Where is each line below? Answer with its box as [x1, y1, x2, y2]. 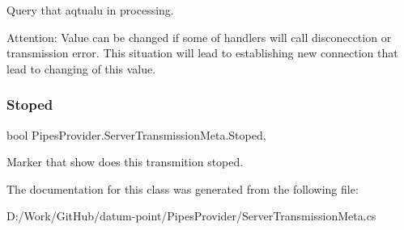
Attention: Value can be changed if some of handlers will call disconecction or [6, 28, 392, 45]
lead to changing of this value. [6, 60, 156, 77]
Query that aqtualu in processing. [6, 2, 174, 18]
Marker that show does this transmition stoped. [6, 153, 244, 170]
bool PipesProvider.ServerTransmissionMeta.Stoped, [6, 126, 266, 143]
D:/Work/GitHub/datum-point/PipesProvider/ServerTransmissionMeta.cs [6, 207, 376, 224]
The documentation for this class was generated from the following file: [6, 180, 359, 197]
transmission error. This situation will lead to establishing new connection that [6, 44, 398, 61]
